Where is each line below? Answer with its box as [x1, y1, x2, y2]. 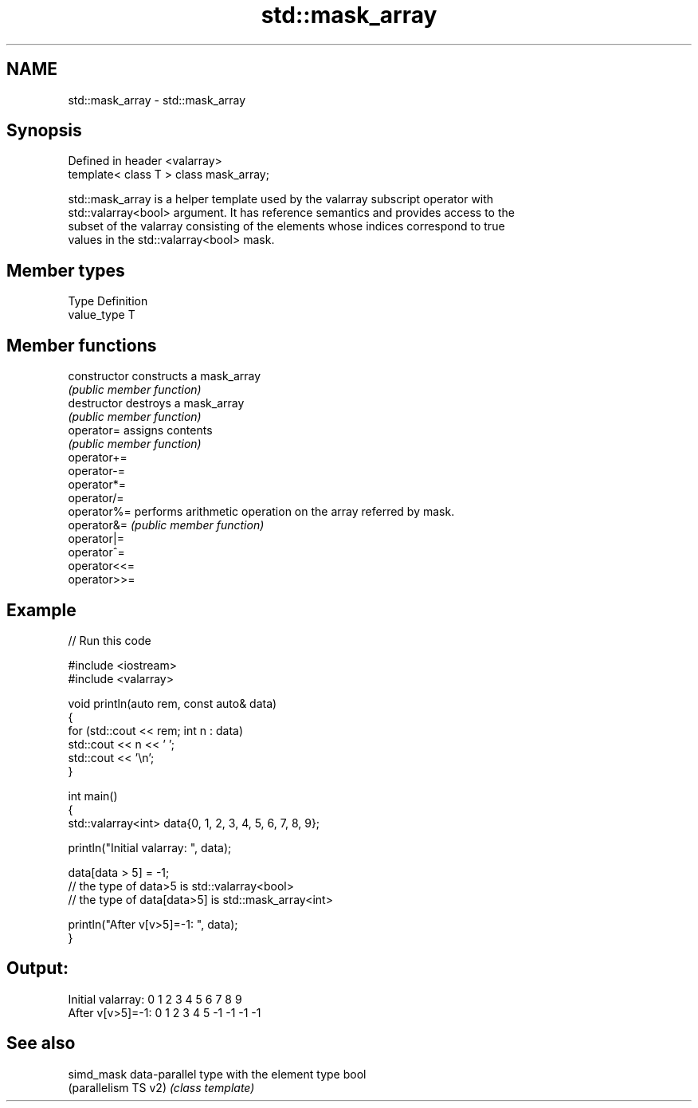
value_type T [68, 308, 135, 322]
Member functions [6, 335, 157, 356]
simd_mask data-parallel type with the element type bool [68, 1067, 367, 1081]
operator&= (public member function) [68, 518, 265, 532]
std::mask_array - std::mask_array [68, 92, 246, 107]
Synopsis [6, 120, 82, 141]
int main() [68, 788, 118, 803]
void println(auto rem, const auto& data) [68, 696, 277, 710]
